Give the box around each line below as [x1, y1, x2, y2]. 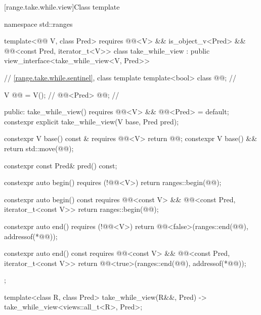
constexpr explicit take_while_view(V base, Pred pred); [4, 116, 179, 126]
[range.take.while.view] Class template [4, 2, 120, 12]
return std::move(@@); [4, 143, 74, 153]
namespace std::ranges [4, 18, 73, 29]
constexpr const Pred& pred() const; [4, 160, 117, 170]
